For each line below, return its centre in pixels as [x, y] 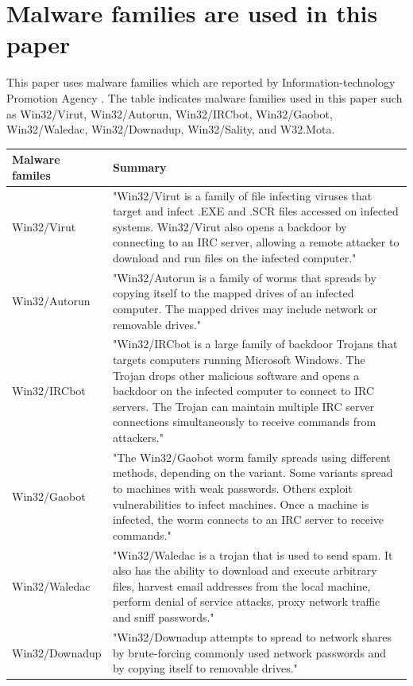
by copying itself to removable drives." [205, 668]
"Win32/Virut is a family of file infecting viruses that [242, 195]
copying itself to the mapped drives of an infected [233, 293]
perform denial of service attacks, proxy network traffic [246, 601]
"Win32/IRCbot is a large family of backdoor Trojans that [255, 344]
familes [31, 174]
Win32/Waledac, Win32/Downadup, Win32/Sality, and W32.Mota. [171, 129]
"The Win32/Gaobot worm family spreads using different [251, 457]
